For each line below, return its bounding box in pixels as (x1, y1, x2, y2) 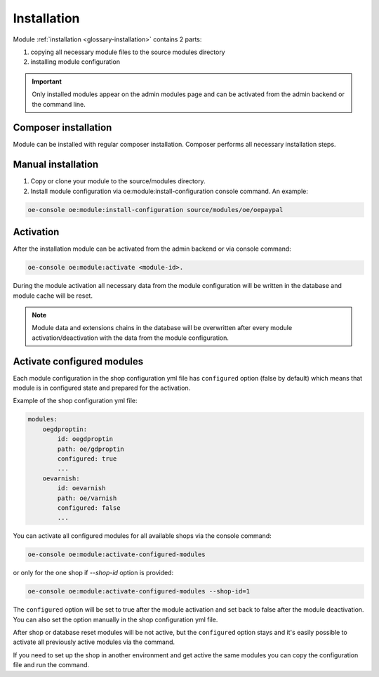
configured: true (57, 454, 117, 463)
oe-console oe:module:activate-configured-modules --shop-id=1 (27, 587, 251, 596)
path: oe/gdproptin (57, 445, 124, 453)
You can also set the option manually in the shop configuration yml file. (13, 615, 218, 624)
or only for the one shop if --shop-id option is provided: (13, 569, 174, 577)
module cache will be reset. (13, 291, 93, 300)
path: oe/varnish (57, 494, 117, 502)
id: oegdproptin (57, 435, 114, 443)
